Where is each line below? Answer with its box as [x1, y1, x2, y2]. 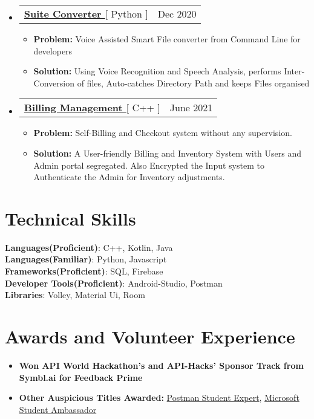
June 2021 [169, 100, 213, 115]
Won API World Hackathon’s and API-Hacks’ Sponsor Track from [19, 359, 304, 371]
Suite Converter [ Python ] [24, 7, 148, 21]
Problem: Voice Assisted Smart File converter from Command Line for [33, 33, 301, 45]
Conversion [33, 76, 74, 89]
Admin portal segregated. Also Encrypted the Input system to [33, 158, 264, 171]
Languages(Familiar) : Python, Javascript [5, 253, 167, 265]
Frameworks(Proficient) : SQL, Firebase [5, 265, 163, 278]
